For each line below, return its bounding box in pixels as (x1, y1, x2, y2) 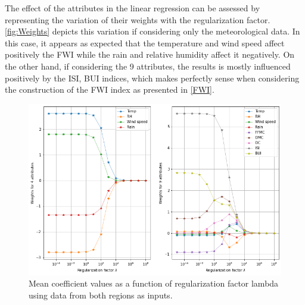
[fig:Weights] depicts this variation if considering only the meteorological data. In (5, 25, 300, 37)
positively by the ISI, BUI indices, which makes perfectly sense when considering (5, 71, 300, 84)
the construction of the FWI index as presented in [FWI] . (5, 83, 214, 96)
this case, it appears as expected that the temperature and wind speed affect (5, 36, 285, 49)
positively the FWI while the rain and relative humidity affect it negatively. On (5, 48, 295, 61)
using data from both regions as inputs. (29, 288, 173, 301)
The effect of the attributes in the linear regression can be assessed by (5, 2, 260, 14)
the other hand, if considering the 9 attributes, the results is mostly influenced (5, 59, 291, 72)
